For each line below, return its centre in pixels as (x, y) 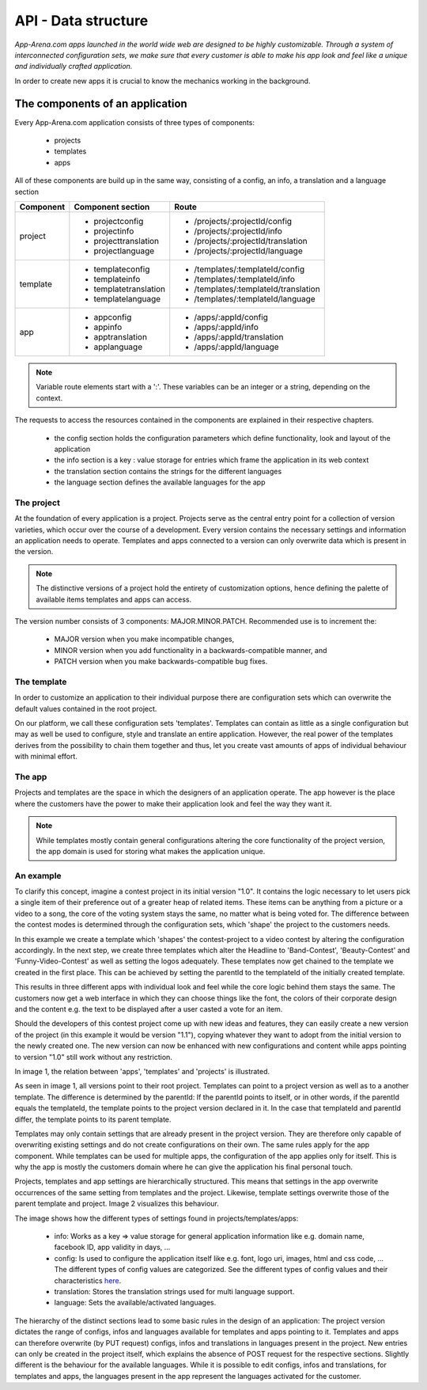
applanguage (118, 347)
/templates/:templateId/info (245, 279)
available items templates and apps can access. (114, 599)
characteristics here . (88, 1280)
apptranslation (121, 336)
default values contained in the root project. (86, 708)
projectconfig (119, 221)
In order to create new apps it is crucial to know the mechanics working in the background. (162, 81)
